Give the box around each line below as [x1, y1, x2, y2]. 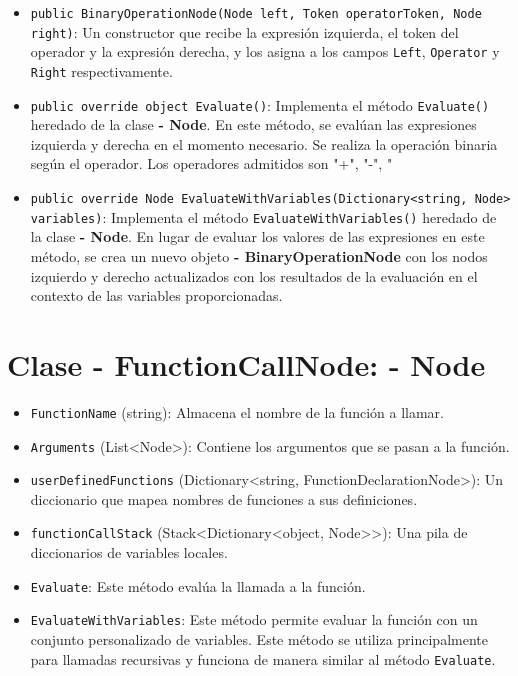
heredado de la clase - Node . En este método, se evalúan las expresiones [30, 114, 477, 135]
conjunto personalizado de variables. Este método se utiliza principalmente [30, 629, 488, 649]
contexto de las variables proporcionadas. [30, 285, 283, 306]
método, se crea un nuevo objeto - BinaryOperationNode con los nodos [30, 245, 488, 266]
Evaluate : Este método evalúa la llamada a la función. [30, 575, 366, 596]
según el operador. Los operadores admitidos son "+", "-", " [30, 153, 393, 174]
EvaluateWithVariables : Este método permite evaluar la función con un [30, 609, 478, 630]
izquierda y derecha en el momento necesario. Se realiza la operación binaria [30, 133, 498, 154]
